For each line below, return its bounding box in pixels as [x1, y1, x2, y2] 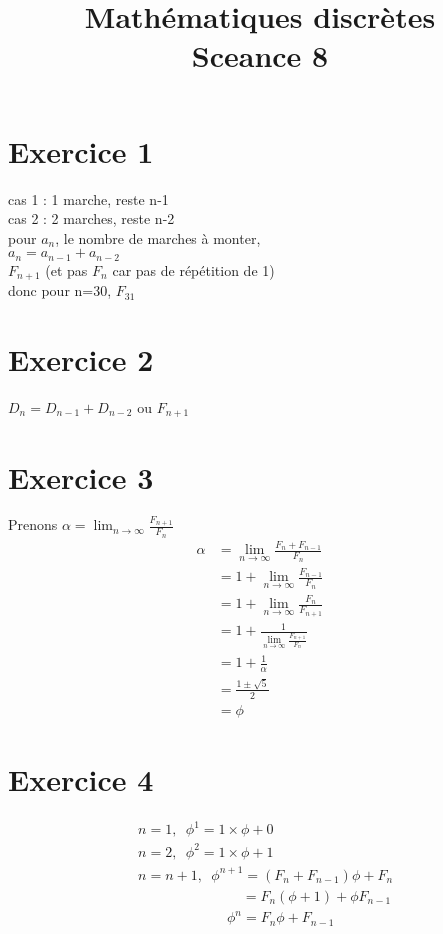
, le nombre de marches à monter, [55, 227, 261, 248]
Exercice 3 [8, 456, 154, 497]
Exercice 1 [8, 130, 154, 171]
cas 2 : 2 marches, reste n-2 [8, 208, 175, 229]
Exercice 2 [8, 338, 154, 379]
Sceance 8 [191, 35, 329, 76]
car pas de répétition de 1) [112, 259, 275, 280]
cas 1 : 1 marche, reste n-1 [8, 188, 169, 209]
